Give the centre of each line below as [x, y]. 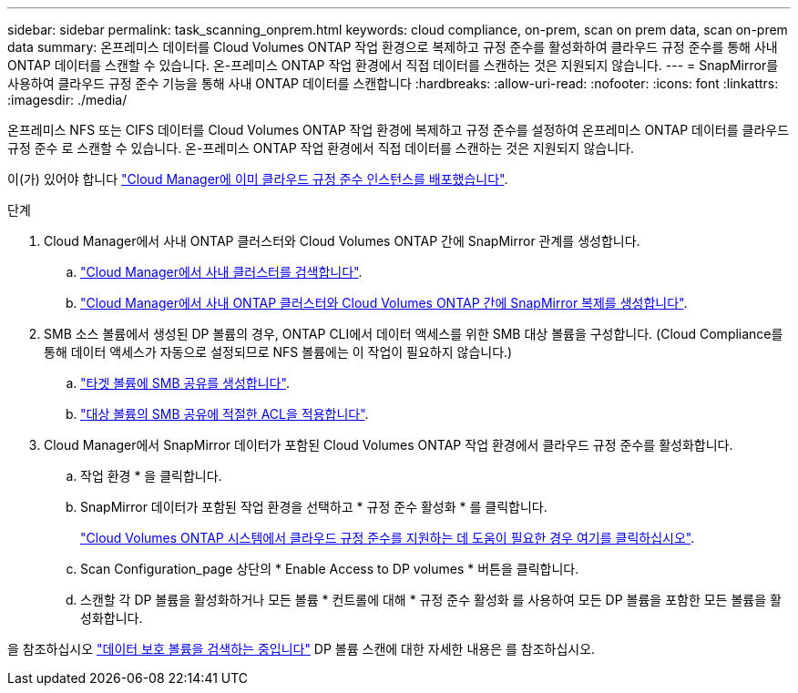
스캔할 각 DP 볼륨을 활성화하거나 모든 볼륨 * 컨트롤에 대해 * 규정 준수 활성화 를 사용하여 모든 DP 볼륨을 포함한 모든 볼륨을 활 [431, 600]
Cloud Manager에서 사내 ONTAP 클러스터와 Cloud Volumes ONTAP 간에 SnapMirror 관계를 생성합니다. [342, 241]
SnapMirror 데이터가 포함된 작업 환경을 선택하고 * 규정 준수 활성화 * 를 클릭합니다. [314, 507]
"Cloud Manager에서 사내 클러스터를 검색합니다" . [221, 272]
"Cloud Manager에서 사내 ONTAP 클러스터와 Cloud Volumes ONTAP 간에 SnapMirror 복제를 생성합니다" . [384, 303]
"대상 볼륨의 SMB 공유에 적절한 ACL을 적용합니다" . [225, 414]
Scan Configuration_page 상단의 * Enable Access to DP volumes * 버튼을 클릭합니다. [330, 569]
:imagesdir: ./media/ [67, 100]
